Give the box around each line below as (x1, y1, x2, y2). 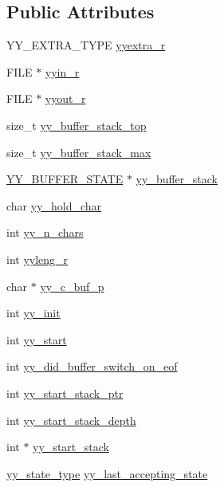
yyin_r (45, 63, 80, 80)
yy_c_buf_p (40, 277, 104, 294)
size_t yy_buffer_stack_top (6, 116, 147, 133)
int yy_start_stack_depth (6, 411, 136, 428)
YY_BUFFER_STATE (6, 171, 124, 187)
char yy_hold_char (6, 197, 102, 214)
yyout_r (45, 90, 86, 107)
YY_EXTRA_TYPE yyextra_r (6, 37, 166, 53)
